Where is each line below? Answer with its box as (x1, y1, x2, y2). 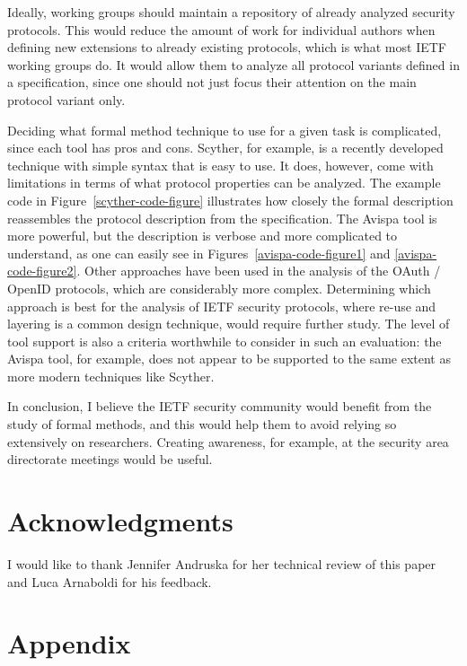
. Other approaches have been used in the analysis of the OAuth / (76, 261, 441, 280)
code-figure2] (7, 261, 77, 280)
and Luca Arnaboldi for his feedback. (7, 572, 212, 591)
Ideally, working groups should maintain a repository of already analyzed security (7, 3, 455, 21)
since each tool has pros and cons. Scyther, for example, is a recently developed (7, 138, 444, 157)
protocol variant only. (7, 90, 126, 109)
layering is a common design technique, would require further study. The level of (7, 314, 450, 333)
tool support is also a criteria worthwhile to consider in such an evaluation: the (7, 331, 442, 350)
